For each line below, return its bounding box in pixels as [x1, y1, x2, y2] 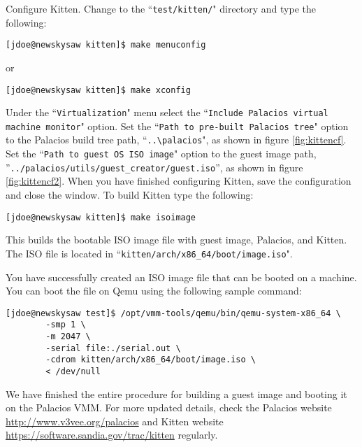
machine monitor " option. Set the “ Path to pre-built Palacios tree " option [6, 118, 349, 133]
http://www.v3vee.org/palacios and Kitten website [6, 413, 224, 428]
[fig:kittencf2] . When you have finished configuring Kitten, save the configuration [6, 173, 352, 188]
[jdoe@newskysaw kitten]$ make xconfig [6, 85, 191, 95]
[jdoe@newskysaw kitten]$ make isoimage [6, 212, 196, 222]
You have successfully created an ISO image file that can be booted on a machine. [6, 269, 357, 284]
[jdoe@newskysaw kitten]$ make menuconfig [6, 40, 206, 50]
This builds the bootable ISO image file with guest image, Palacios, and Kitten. [6, 232, 347, 247]
